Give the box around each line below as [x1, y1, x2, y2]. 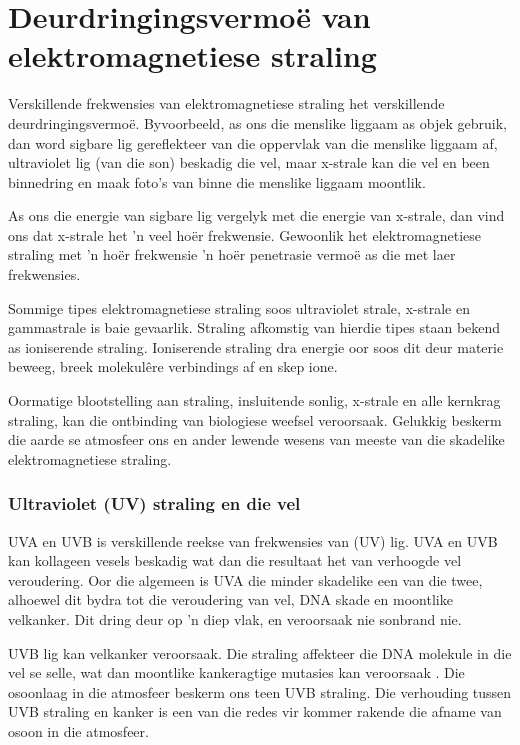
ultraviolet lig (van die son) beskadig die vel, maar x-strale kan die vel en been [8, 152, 490, 173]
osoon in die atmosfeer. [8, 720, 149, 741]
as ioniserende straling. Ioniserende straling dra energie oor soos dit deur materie [8, 336, 504, 357]
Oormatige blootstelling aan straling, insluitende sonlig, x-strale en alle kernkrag [8, 390, 501, 411]
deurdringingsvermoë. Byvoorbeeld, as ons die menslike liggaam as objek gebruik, [8, 112, 507, 133]
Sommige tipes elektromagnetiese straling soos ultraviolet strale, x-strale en [8, 297, 470, 318]
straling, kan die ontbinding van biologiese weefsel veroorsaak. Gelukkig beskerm [8, 409, 502, 430]
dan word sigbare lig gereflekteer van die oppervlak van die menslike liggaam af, [8, 132, 498, 153]
